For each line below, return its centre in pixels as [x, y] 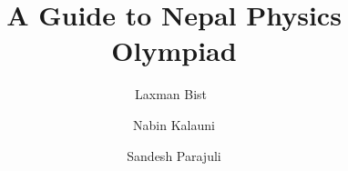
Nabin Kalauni [174, 124]
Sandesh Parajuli [174, 155]
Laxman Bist [171, 94]
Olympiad [174, 50]
